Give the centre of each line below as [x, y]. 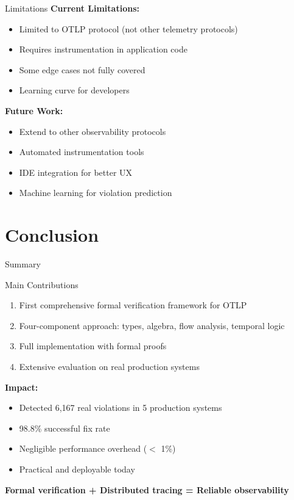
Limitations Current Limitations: [72, 8]
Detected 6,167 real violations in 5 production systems [121, 408]
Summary [23, 264]
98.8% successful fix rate [65, 428]
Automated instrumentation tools [82, 152]
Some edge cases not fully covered [82, 69]
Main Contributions [42, 284]
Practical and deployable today [77, 469]
